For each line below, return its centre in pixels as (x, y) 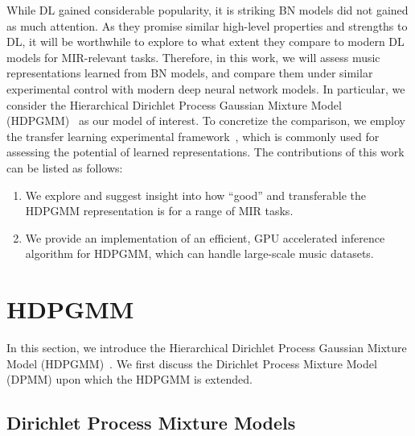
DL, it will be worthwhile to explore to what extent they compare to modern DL (205, 42)
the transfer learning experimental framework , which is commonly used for (193, 136)
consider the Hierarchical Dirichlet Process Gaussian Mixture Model (174, 104)
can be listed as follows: (65, 167)
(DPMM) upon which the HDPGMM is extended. (129, 379)
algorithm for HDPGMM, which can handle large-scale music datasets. (199, 253)
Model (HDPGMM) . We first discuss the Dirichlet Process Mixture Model (192, 363)
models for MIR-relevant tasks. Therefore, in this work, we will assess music (193, 57)
